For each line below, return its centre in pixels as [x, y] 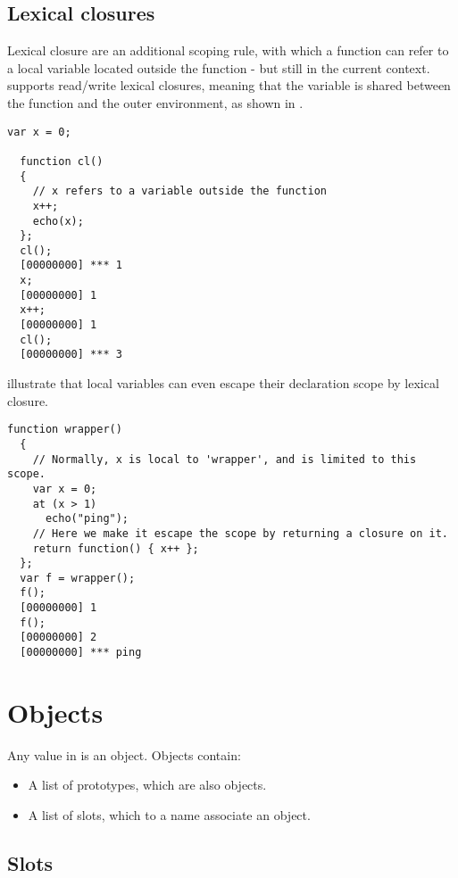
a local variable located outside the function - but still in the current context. [219, 67]
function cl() [62, 161]
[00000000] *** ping [81, 653]
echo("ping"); [87, 519]
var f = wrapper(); [78, 578]
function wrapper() [65, 430]
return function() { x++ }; [116, 548]
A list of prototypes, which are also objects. [147, 785]
